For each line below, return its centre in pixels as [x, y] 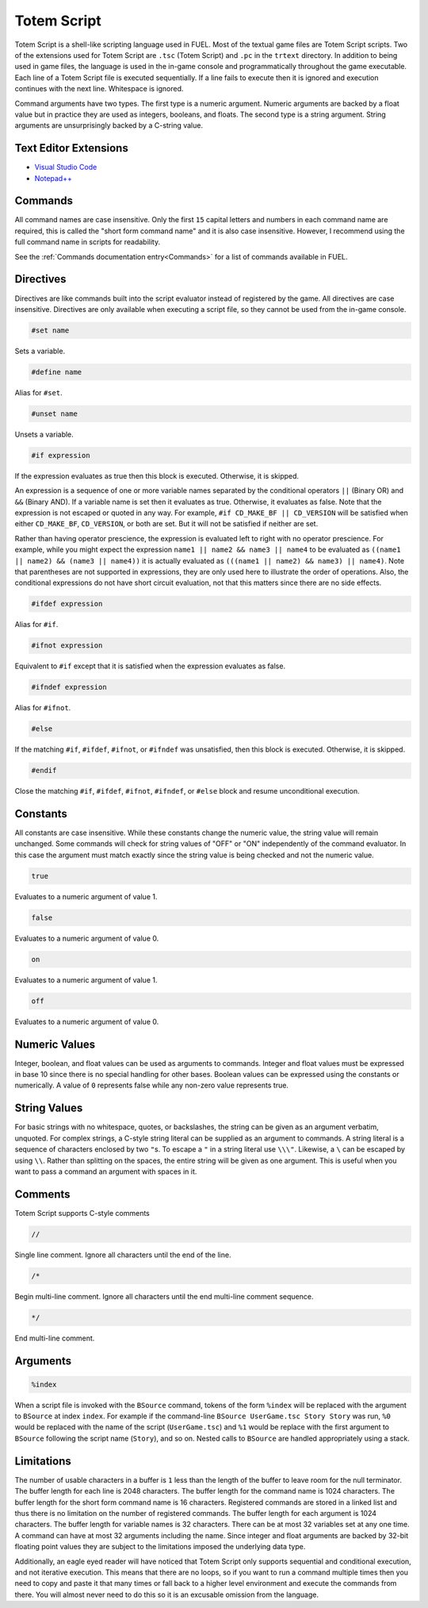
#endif [44, 771]
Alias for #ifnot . [43, 708]
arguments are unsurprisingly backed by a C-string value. [109, 125]
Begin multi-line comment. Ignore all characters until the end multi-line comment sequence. [164, 1296]
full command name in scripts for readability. [88, 242]
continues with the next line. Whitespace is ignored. [99, 89]
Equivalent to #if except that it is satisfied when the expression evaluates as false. [150, 666]
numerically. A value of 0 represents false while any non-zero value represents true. [152, 1085]
